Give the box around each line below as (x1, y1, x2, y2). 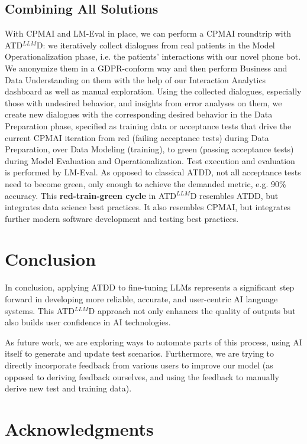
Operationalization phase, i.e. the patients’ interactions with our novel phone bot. (5, 50, 301, 63)
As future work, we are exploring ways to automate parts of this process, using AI (5, 335, 302, 348)
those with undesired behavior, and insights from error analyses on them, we (5, 96, 282, 109)
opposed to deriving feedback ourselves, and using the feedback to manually (5, 370, 279, 383)
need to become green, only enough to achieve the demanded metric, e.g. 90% (5, 177, 286, 190)
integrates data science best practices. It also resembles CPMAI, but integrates (5, 201, 291, 213)
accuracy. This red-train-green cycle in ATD (5, 189, 177, 201)
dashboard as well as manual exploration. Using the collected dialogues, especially (5, 85, 302, 97)
